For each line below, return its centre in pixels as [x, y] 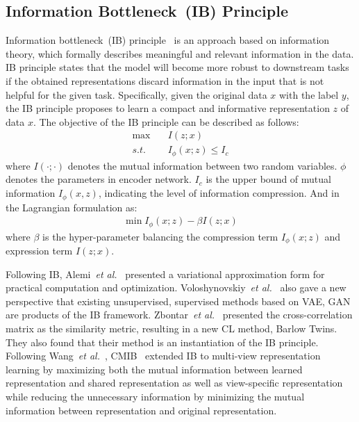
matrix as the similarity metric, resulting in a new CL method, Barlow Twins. [172, 328]
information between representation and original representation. [141, 410]
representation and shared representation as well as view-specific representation [174, 383]
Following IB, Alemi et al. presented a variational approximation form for [165, 274]
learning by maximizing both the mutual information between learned [154, 369]
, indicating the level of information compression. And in [219, 193]
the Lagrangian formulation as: [72, 207]
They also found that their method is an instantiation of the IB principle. [162, 342]
